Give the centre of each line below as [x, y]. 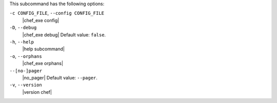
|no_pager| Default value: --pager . [60, 77]
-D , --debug [23, 28]
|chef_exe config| [41, 20]
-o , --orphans [26, 56]
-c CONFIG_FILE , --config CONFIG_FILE [57, 13]
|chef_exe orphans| [43, 64]
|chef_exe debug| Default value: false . [64, 35]
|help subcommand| [44, 49]
